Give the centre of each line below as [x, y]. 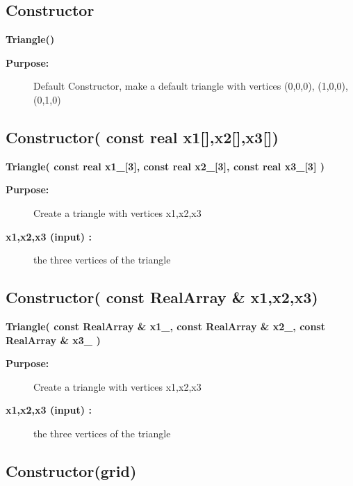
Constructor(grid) [71, 470]
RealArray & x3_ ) [53, 340]
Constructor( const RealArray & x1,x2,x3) [162, 297]
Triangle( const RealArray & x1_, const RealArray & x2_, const [165, 326]
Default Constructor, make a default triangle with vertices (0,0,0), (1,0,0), [191, 86]
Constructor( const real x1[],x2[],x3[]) [142, 137]
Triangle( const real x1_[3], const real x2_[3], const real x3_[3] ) [165, 166]
